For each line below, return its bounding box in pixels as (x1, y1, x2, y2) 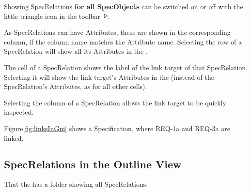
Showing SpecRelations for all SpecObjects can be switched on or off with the (4, 1, 243, 11)
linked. (4, 133, 24, 143)
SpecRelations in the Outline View (4, 156, 182, 171)
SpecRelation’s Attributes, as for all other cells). (4, 81, 147, 91)
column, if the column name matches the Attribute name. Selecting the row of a (4, 36, 242, 46)
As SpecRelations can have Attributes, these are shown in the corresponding (4, 27, 231, 37)
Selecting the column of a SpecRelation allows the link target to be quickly (4, 97, 226, 107)
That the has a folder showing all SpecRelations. (4, 179, 148, 189)
